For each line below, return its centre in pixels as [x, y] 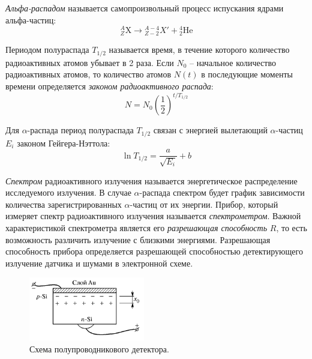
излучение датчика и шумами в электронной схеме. [99, 263]
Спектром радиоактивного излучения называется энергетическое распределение [151, 180]
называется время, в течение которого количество [199, 50]
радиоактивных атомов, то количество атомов [88, 74]
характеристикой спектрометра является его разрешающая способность [136, 228]
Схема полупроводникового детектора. [99, 348]
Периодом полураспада [47, 50]
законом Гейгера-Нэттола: [64, 143]
